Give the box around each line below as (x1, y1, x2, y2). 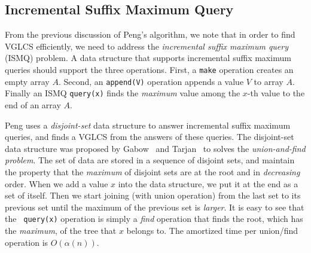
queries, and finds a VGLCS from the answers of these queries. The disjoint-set (5, 130, 294, 143)
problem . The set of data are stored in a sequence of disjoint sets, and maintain (5, 154, 295, 166)
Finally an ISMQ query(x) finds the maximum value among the (5, 87, 240, 99)
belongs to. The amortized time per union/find (126, 224, 298, 236)
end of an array (5, 98, 61, 111)
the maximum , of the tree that (5, 224, 117, 236)
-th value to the (247, 87, 305, 99)
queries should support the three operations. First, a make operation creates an (5, 63, 294, 75)
